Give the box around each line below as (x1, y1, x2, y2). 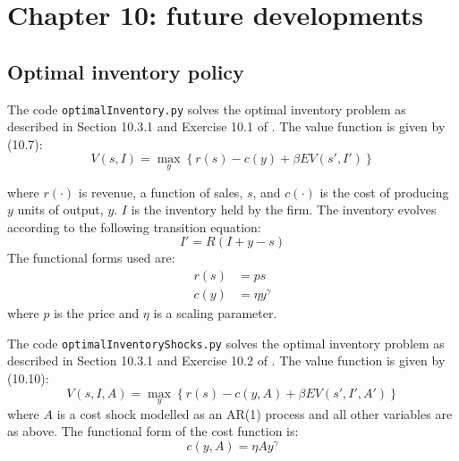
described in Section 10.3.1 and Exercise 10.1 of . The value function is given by (7, 117, 446, 136)
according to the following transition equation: (7, 217, 261, 236)
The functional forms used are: (7, 248, 175, 267)
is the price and (54, 304, 140, 323)
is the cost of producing (319, 182, 449, 201)
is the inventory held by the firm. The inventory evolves (131, 200, 437, 219)
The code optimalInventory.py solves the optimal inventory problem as (7, 99, 406, 118)
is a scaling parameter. (153, 304, 277, 323)
